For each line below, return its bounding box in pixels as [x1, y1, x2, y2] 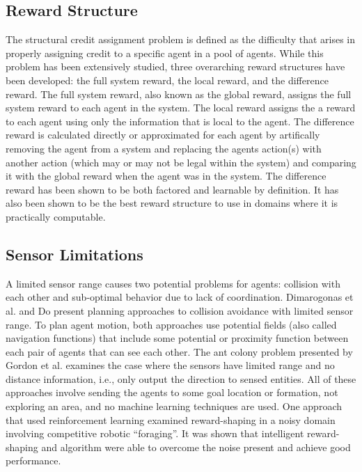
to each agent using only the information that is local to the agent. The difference [6, 113, 354, 128]
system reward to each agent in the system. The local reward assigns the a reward [6, 100, 356, 115]
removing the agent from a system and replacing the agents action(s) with [6, 141, 322, 155]
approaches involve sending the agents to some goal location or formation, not [6, 385, 338, 400]
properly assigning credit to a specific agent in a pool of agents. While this [6, 45, 324, 60]
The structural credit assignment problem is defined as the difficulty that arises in [6, 32, 355, 47]
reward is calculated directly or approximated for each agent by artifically [6, 127, 320, 142]
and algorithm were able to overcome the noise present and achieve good [41, 439, 351, 454]
